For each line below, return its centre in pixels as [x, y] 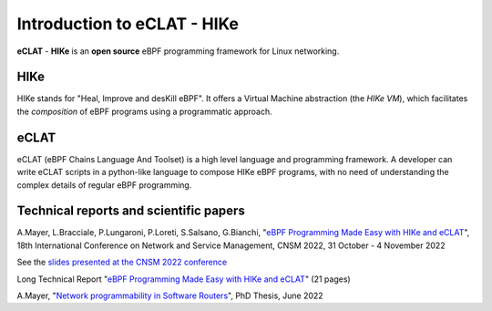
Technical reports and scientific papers [131, 211]
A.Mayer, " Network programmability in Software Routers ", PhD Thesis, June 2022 [170, 295]
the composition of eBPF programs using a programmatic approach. [144, 111]
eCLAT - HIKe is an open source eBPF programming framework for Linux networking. [178, 51]
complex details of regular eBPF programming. [104, 185]
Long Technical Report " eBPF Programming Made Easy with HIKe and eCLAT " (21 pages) [184, 279]
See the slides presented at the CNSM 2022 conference [122, 262]
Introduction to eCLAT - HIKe [128, 24]
